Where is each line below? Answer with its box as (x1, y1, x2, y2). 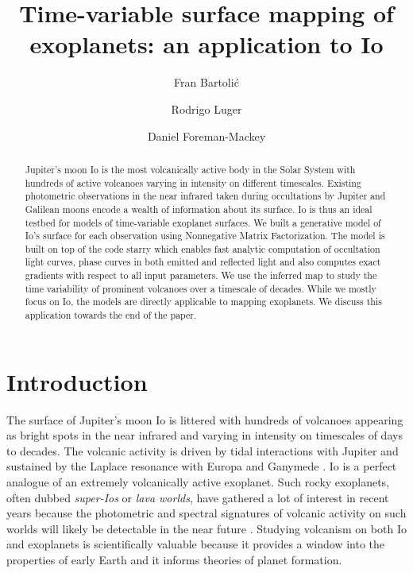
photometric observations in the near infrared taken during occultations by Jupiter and (25, 189, 386, 203)
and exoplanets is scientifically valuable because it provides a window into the (6, 536, 385, 552)
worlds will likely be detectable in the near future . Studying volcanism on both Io (6, 520, 407, 536)
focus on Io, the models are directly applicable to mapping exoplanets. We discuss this (25, 295, 382, 308)
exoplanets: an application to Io (29, 28, 384, 60)
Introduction (6, 365, 148, 397)
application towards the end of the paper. (25, 308, 197, 322)
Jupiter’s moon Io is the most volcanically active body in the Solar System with (25, 162, 356, 176)
